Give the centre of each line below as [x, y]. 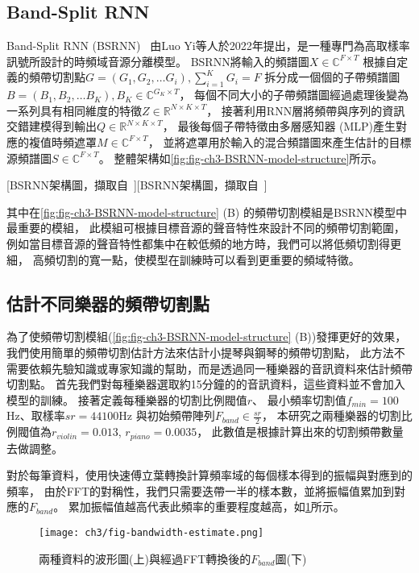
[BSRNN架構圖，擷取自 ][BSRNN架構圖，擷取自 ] [137, 185]
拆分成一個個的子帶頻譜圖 [332, 77]
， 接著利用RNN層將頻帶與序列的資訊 [306, 110]
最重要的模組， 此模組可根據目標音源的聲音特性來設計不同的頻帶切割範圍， [206, 228]
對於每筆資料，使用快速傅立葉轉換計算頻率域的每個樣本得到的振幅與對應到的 [209, 475]
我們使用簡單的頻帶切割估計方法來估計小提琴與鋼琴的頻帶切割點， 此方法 [200, 352]
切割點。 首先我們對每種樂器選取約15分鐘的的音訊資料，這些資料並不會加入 [206, 384]
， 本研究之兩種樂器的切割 [331, 415]
